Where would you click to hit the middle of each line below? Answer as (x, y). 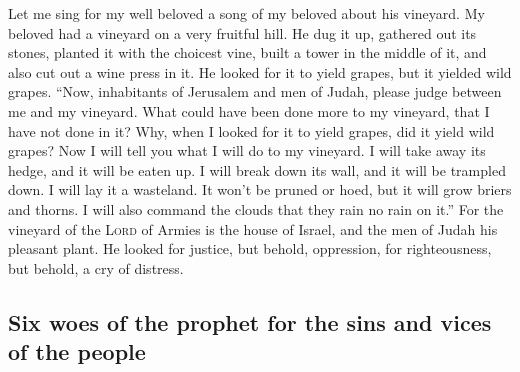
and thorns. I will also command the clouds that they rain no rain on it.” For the (256, 208)
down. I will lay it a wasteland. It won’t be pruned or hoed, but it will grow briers (260, 189)
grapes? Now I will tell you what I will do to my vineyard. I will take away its (247, 150)
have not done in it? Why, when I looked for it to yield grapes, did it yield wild (251, 130)
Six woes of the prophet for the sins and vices (250, 321)
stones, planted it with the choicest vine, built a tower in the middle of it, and (247, 52)
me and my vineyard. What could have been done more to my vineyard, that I (249, 110)
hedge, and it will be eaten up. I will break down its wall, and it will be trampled (257, 169)
